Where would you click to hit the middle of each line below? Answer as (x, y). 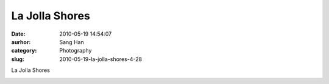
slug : (18, 59)
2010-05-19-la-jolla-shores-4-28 (101, 59)
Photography (76, 51)
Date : (18, 34)
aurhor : (21, 42)
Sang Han (72, 42)
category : (24, 51)
